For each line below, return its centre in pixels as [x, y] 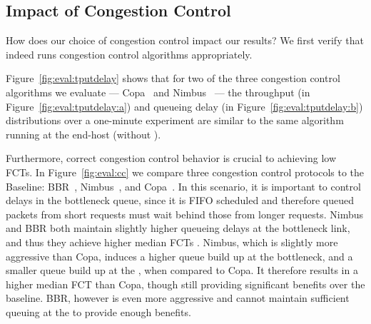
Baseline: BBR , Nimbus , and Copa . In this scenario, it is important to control [183, 186]
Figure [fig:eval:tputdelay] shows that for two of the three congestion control [173, 78]
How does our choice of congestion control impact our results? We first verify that [185, 40]
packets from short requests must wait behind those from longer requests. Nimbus [185, 214]
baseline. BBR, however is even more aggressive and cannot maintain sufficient [178, 298]
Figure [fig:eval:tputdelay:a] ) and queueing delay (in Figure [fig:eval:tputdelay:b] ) [184, 106]
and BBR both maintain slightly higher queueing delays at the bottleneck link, [178, 228]
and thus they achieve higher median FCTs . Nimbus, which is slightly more [172, 242]
